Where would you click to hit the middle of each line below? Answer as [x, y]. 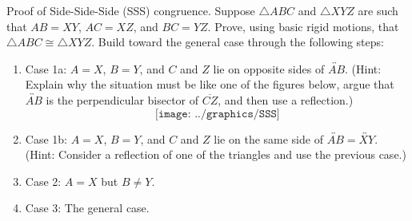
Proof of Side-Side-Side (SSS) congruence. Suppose [131, 10]
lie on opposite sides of [269, 68]
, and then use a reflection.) [286, 99]
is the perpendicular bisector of [122, 99]
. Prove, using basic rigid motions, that [303, 26]
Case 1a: [46, 68]
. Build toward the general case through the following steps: [238, 42]
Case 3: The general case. [87, 208]
